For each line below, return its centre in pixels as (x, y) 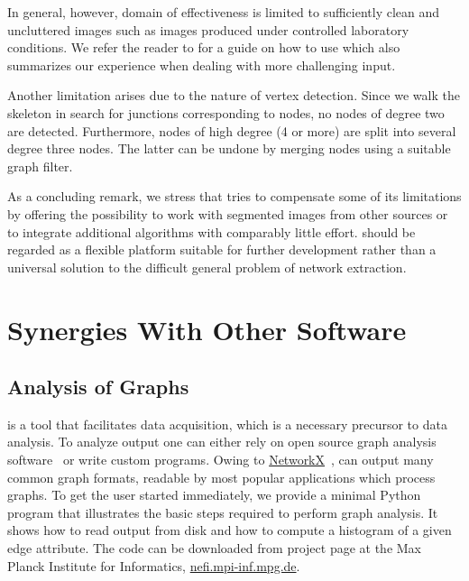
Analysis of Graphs (98, 387)
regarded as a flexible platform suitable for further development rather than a (222, 249)
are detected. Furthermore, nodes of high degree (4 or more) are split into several (232, 130)
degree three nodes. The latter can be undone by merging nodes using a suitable (229, 148)
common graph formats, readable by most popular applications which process (221, 477)
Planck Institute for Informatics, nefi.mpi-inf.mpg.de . (154, 565)
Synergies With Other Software (207, 329)
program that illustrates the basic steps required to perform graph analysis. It (223, 512)
